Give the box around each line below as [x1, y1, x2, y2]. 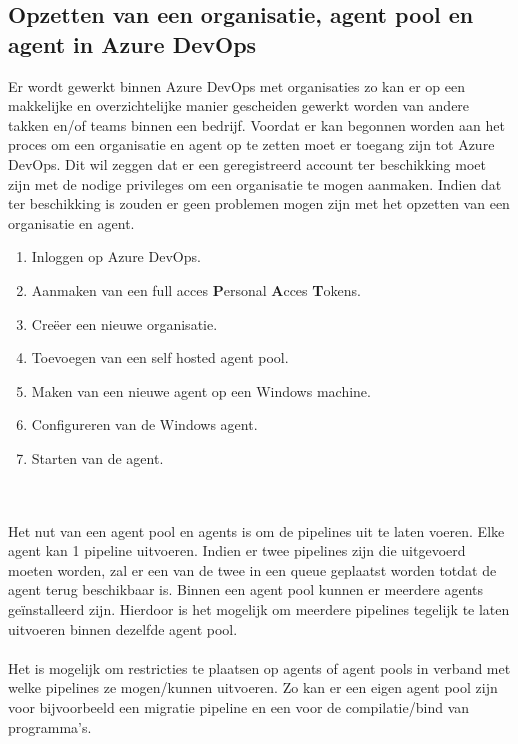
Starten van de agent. [31, 447, 164, 468]
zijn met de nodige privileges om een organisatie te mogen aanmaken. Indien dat [8, 173, 502, 194]
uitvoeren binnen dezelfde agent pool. [8, 618, 238, 639]
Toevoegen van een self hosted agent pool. [31, 347, 289, 368]
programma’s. [8, 716, 92, 737]
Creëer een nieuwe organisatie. [31, 313, 218, 334]
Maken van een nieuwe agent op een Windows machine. [31, 380, 371, 401]
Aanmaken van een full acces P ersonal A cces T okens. [31, 279, 361, 300]
